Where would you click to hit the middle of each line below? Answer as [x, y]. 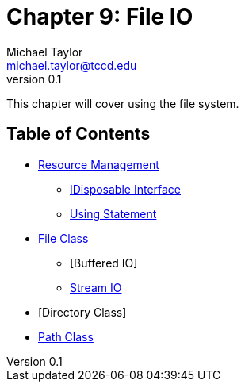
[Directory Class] [82, 312]
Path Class [66, 336]
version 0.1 [34, 79]
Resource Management [99, 164]
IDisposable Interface [126, 189]
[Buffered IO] [104, 263]
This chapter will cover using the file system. [123, 103]
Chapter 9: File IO [100, 17]
